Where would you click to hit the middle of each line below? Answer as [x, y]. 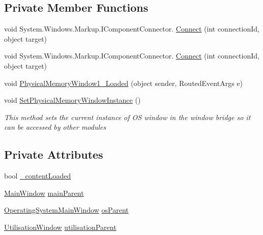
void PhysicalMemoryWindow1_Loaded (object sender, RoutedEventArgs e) [123, 83]
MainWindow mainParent [44, 193]
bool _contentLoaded [38, 176]
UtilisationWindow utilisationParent [60, 227]
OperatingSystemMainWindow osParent [66, 210]
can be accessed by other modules [55, 127]
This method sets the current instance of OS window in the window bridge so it [127, 117]
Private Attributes [54, 154]
